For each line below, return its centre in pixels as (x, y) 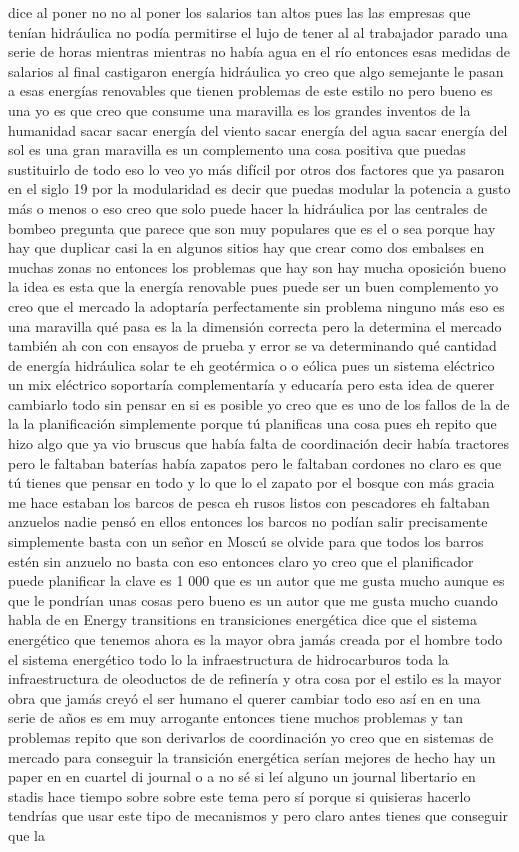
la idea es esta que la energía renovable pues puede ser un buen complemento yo (253, 286)
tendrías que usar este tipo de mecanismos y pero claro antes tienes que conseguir (258, 815)
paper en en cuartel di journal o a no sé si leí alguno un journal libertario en (242, 776)
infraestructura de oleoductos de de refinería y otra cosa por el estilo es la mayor (255, 678)
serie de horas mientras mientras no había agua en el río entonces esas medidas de (259, 51)
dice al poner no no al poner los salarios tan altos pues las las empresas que (239, 12)
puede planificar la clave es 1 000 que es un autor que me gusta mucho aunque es (256, 580)
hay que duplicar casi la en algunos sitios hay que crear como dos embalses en (246, 247)
